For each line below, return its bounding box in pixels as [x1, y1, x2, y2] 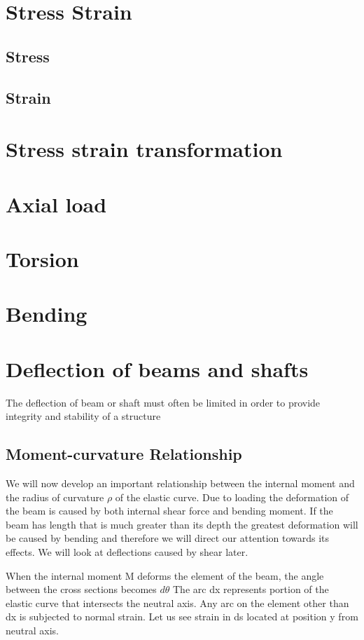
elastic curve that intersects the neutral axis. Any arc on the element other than [6, 595, 349, 610]
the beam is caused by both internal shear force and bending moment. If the [6, 503, 333, 518]
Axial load [6, 189, 107, 218]
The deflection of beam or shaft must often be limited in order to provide [6, 395, 321, 409]
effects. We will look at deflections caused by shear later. [6, 544, 248, 559]
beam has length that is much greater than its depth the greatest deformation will [6, 517, 358, 531]
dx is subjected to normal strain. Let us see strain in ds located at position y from [6, 609, 358, 624]
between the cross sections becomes [6, 582, 157, 597]
